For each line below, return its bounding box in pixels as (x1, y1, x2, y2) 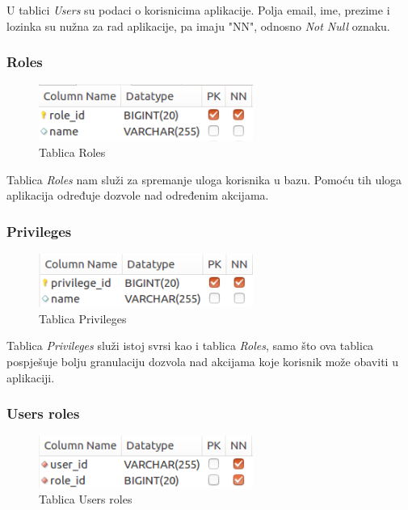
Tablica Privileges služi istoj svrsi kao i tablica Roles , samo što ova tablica (6, 337, 374, 354)
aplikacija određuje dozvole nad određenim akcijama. (6, 187, 269, 204)
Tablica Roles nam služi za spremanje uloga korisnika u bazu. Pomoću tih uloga (6, 171, 402, 188)
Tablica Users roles (39, 491, 132, 508)
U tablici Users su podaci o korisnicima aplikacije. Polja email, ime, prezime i (6, 2, 390, 18)
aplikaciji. (6, 369, 55, 386)
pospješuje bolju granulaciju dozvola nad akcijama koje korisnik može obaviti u (6, 353, 398, 370)
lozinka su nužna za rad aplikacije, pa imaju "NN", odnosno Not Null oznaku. (6, 17, 390, 34)
